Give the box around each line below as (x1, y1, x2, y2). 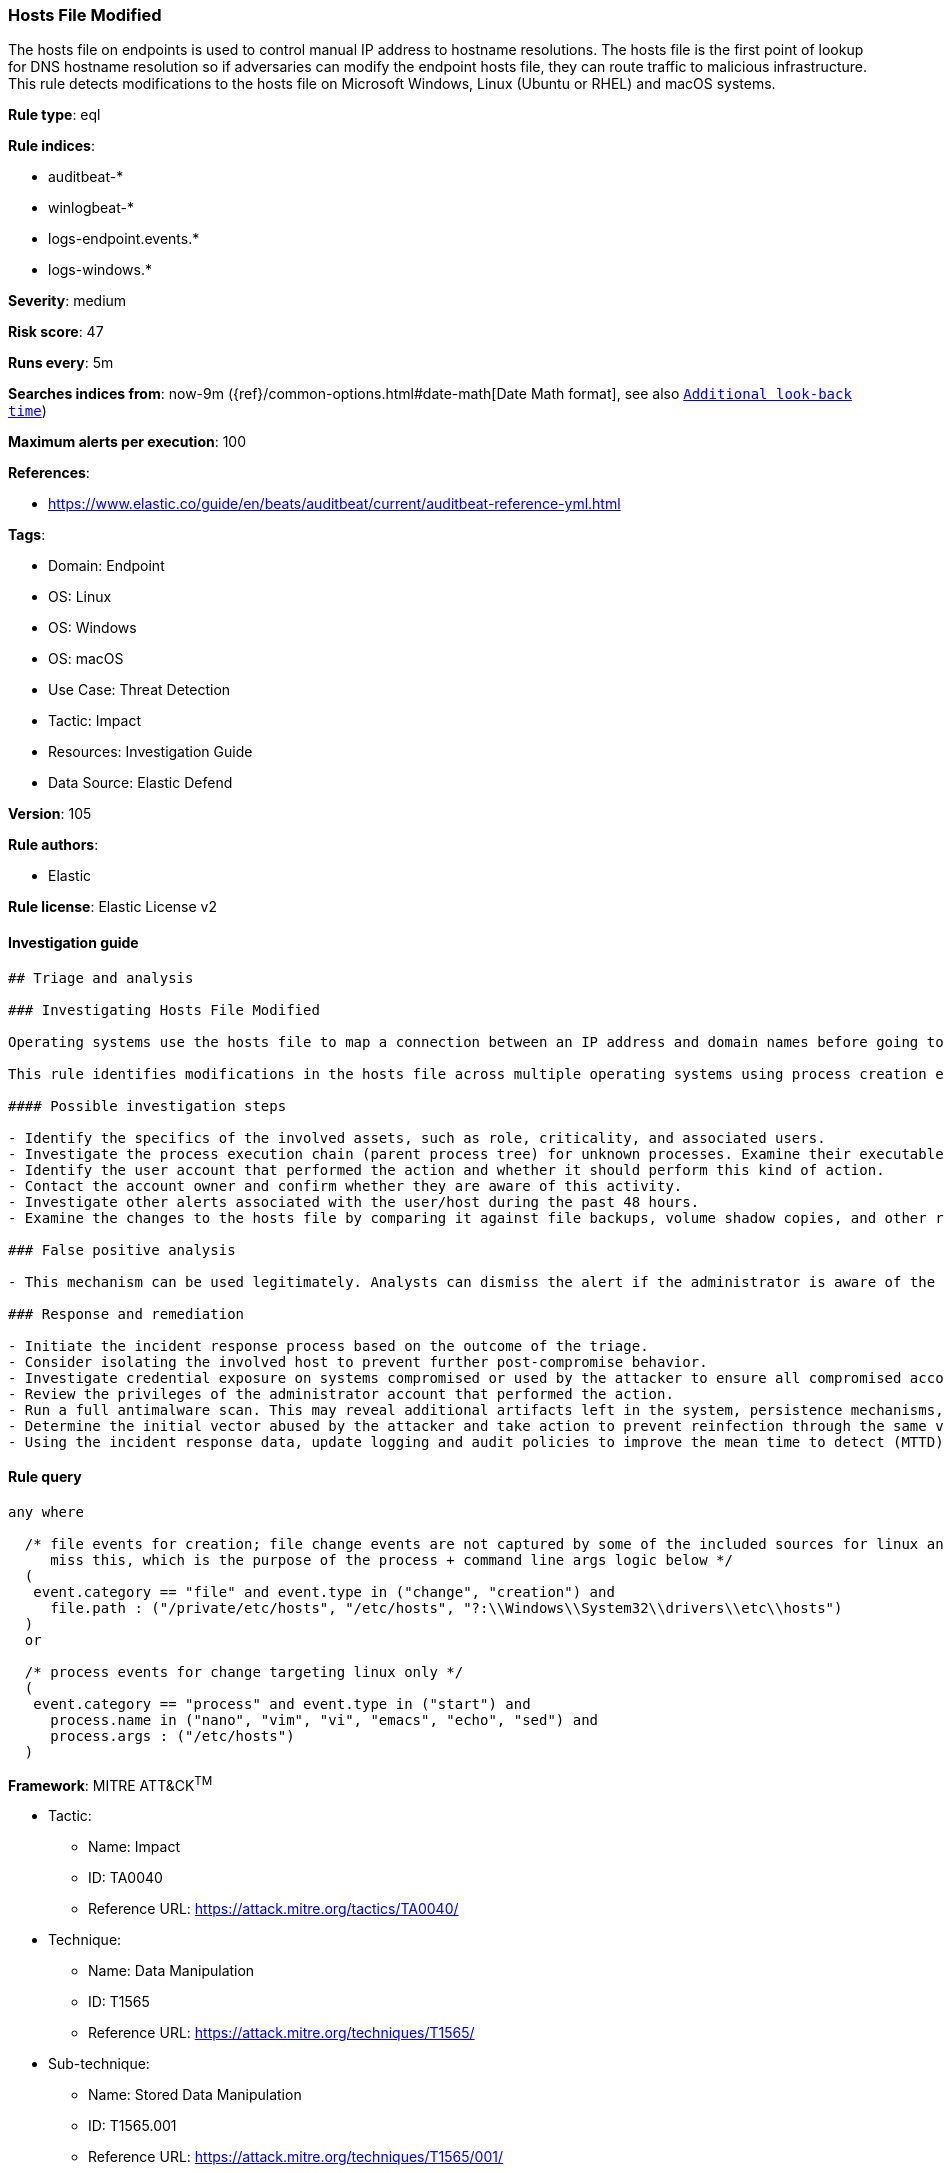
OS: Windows (48, 619, 137, 637)
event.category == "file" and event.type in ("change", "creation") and (33, 1583, 615, 1600)
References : (8, 464, 90, 482)
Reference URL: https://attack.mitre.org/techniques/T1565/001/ (88, 2148, 503, 2166)
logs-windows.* (48, 261, 152, 279)
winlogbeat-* (48, 199, 134, 217)
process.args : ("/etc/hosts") (50, 1727, 295, 1744)
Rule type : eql (8, 106, 101, 124)
